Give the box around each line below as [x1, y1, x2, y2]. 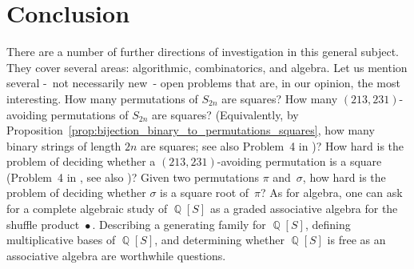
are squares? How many [221, 90, 338, 106]
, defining [305, 215, 351, 232]
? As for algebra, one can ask [261, 184, 403, 201]
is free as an [327, 231, 386, 248]
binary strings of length [6, 137, 121, 154]
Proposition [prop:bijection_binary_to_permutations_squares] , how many [6, 122, 375, 139]
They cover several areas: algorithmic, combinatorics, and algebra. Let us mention [6, 58, 408, 75]
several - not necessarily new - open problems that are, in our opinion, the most [6, 74, 400, 91]
